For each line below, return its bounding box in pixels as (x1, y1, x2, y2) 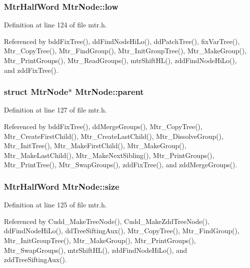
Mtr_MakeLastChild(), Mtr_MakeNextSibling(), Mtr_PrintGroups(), (4, 150, 214, 160)
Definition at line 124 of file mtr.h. (4, 20, 107, 30)
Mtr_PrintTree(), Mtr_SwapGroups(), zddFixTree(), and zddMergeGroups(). (4, 159, 237, 170)
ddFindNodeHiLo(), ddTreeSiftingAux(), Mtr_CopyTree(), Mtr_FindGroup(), (4, 225, 240, 236)
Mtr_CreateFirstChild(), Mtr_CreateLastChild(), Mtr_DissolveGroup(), (4, 131, 224, 141)
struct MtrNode (4, 86, 68, 98)
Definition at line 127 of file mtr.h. (4, 105, 107, 115)
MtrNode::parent (75, 86, 144, 98)
